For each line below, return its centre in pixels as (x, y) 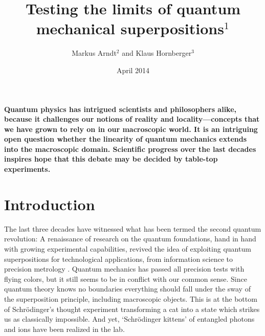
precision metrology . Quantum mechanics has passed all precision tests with (124, 269)
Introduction (50, 204)
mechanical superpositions (130, 28)
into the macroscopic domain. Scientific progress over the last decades (130, 149)
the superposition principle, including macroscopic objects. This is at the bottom (131, 298)
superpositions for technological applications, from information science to (119, 259)
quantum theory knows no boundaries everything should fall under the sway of (127, 289)
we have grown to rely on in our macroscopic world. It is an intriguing (131, 129)
